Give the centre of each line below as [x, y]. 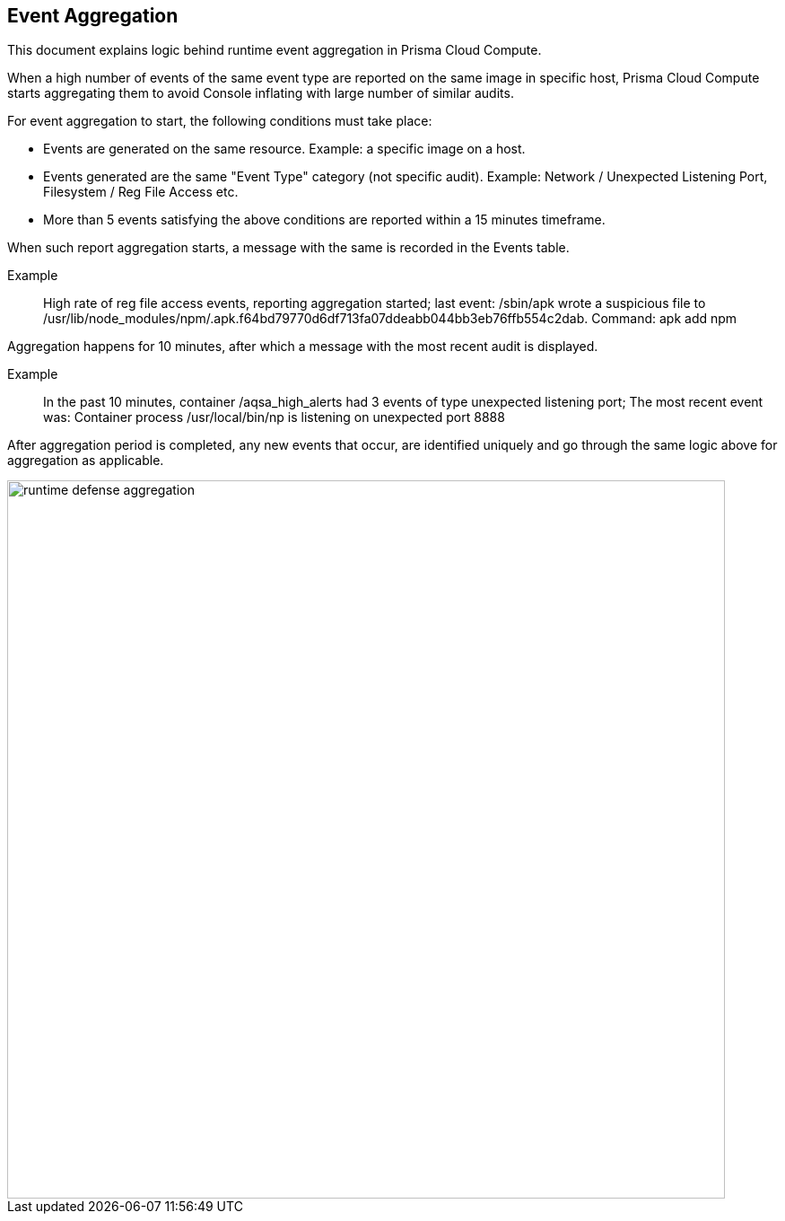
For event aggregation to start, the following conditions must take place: [220, 121]
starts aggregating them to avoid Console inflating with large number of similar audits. [261, 93]
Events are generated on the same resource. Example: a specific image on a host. [284, 149]
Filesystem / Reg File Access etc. [141, 192]
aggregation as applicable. [86, 461]
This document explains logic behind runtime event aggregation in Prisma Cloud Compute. [275, 50]
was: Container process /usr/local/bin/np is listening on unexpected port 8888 [274, 417]
